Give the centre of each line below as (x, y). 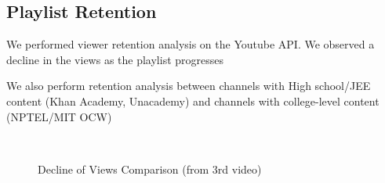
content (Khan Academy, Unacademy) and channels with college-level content (193, 100)
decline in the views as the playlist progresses (115, 59)
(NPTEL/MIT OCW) (59, 116)
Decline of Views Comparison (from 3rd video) (150, 169)
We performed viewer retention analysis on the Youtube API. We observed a (191, 44)
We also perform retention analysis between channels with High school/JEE (189, 86)
